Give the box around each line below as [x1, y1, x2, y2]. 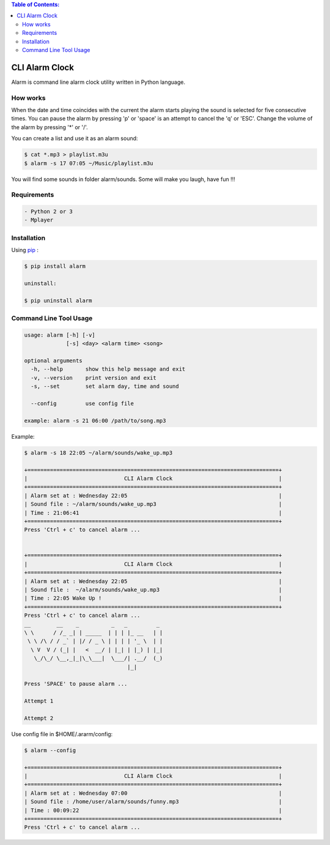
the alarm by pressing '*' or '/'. [11, 123, 88, 131]
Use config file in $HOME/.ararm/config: [11, 730, 113, 737]
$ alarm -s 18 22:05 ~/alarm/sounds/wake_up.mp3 [24, 449, 173, 456]
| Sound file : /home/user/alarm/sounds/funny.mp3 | [24, 798, 282, 805]
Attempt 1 [24, 698, 54, 705]
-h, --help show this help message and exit [31, 366, 186, 373]
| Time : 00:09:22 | [24, 806, 282, 814]
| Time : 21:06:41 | [24, 509, 282, 516]
